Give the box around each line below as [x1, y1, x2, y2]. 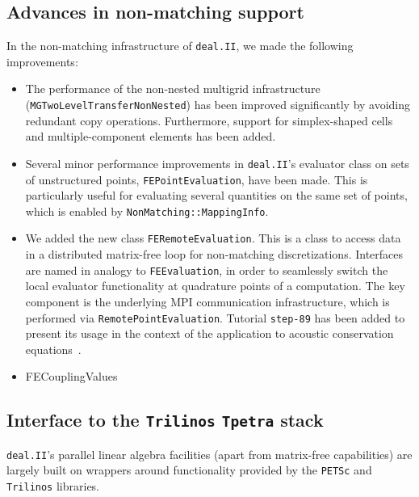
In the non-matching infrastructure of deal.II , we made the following [6, 37, 354, 54]
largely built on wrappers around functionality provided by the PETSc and [6, 461, 372, 478]
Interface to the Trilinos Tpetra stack [6, 407, 324, 432]
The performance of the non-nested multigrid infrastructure [25, 80, 321, 97]
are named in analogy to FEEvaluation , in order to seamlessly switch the [25, 261, 388, 278]
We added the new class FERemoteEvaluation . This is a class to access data [25, 230, 401, 246]
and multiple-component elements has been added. [25, 128, 276, 145]
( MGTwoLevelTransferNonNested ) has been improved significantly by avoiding [25, 96, 411, 113]
